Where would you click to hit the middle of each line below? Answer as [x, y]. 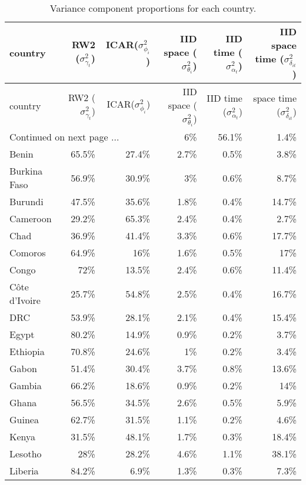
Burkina [26, 171]
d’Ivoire [25, 300]
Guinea [24, 420]
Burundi [26, 202]
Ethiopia [27, 352]
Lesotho [26, 454]
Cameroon [31, 219]
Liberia [24, 471]
